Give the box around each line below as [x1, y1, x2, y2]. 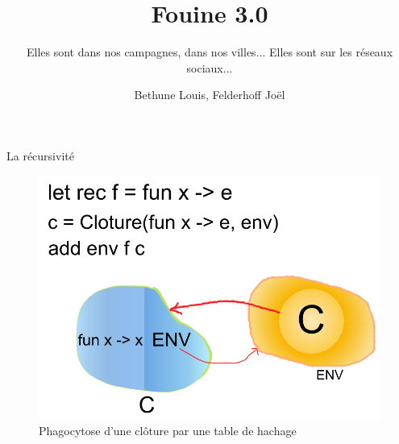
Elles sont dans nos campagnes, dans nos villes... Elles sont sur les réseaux [26, 44, 393, 60]
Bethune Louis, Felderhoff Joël [134, 86, 285, 103]
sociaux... [186, 59, 233, 76]
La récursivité [6, 147, 74, 164]
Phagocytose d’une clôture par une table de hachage [39, 421, 297, 438]
